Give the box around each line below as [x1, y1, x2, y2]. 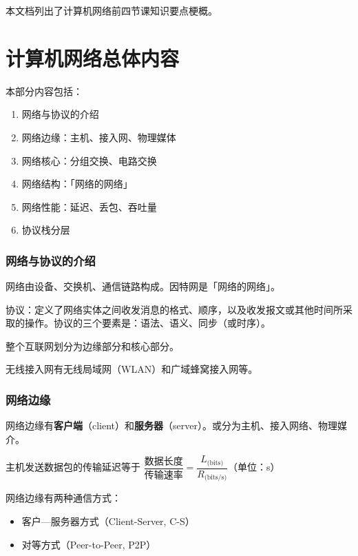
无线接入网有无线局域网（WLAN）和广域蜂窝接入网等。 [6, 362, 258, 376]
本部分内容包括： [6, 83, 83, 98]
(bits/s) [204, 474, 227, 482]
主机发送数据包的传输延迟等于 [6, 460, 140, 474]
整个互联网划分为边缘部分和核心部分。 [6, 338, 179, 353]
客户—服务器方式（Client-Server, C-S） [21, 514, 195, 528]
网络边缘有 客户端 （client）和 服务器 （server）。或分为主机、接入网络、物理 [6, 418, 337, 433]
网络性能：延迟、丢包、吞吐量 [21, 199, 157, 214]
